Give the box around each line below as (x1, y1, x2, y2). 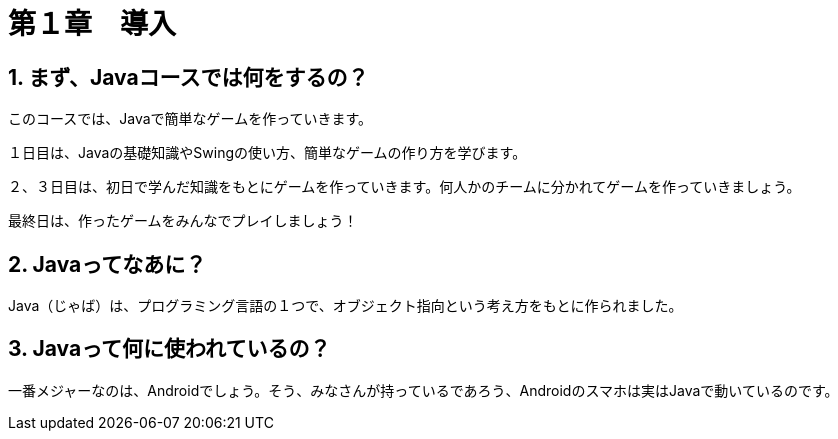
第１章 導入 (8, 7, 177, 41)
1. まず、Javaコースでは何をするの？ (8, 64, 369, 90)
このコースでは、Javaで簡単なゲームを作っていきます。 (8, 110, 373, 128)
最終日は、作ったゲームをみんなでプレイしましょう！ (8, 212, 358, 230)
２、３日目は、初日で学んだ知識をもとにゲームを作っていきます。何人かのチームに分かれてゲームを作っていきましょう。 (8, 178, 801, 196)
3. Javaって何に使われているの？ (8, 336, 331, 362)
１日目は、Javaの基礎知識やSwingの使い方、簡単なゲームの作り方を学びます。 (8, 144, 527, 162)
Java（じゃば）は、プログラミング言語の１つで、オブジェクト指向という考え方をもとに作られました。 (8, 297, 683, 315)
